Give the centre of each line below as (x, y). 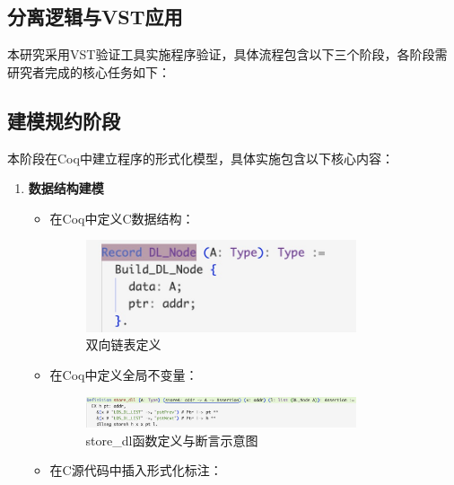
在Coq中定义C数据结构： (122, 218)
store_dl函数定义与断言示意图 (172, 440)
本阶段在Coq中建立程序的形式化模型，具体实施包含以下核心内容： (201, 158)
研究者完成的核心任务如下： (89, 71)
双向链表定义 (123, 344)
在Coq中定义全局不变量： (124, 375)
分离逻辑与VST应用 (95, 17)
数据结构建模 (66, 188)
